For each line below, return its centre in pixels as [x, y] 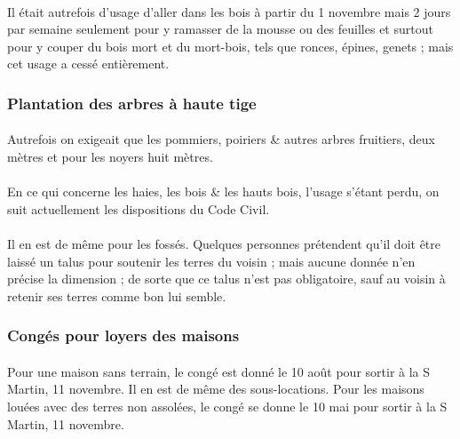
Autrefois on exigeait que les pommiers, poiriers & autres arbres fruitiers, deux [221, 139]
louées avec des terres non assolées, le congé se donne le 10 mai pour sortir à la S [227, 406]
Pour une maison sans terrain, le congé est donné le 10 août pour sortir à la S [219, 371]
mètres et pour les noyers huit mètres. [110, 156]
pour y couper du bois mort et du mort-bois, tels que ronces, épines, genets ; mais [230, 46]
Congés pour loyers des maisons [123, 335]
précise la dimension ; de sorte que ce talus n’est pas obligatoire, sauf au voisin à [226, 279]
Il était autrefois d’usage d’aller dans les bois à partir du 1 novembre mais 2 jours [229, 11]
